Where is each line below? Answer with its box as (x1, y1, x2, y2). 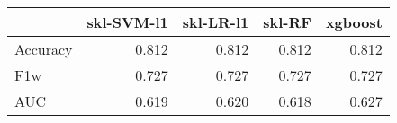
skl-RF (263, 12, 311, 32)
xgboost (325, 12, 383, 32)
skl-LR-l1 (182, 12, 249, 32)
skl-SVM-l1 (86, 12, 168, 32)
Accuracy (14, 39, 73, 59)
